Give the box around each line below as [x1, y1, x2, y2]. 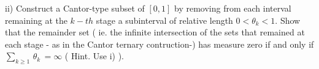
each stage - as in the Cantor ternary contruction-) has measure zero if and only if [5, 37, 314, 50]
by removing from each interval [174, 2, 291, 14]
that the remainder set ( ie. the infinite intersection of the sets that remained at [5, 26, 305, 38]
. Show [275, 13, 301, 26]
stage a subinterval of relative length [96, 13, 233, 26]
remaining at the [5, 13, 67, 26]
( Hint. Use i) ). [64, 49, 124, 62]
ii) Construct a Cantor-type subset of [5, 2, 145, 14]
